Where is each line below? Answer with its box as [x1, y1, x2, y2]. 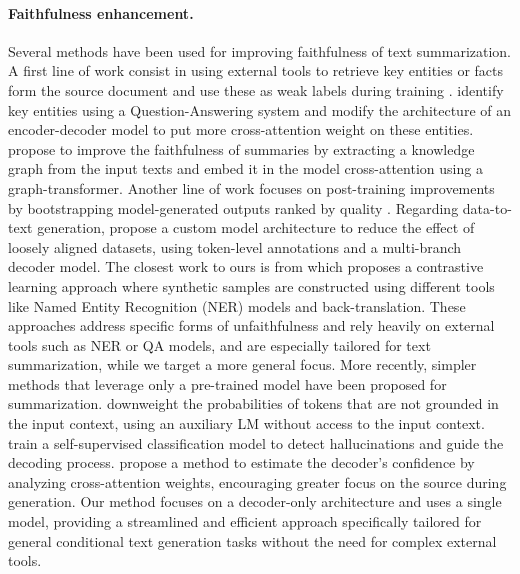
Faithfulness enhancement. [8, 2, 194, 23]
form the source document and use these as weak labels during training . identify [8, 79, 504, 100]
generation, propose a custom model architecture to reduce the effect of [37, 217, 475, 238]
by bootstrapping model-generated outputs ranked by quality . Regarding [8, 197, 459, 218]
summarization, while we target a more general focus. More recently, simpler [8, 354, 477, 375]
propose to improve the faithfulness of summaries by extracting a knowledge [8, 138, 475, 159]
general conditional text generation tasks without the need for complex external [8, 530, 497, 551]
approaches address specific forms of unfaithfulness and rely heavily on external [8, 315, 495, 336]
